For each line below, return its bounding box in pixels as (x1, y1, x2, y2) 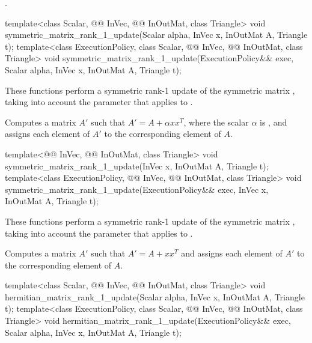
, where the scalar (183, 115, 249, 128)
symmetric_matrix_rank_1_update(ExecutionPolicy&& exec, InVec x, (5, 183, 269, 195)
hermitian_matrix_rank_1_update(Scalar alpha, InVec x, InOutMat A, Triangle (5, 290, 305, 303)
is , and (260, 115, 287, 128)
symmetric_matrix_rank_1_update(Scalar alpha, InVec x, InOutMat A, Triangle (5, 28, 308, 41)
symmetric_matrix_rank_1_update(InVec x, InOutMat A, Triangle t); (5, 159, 269, 172)
